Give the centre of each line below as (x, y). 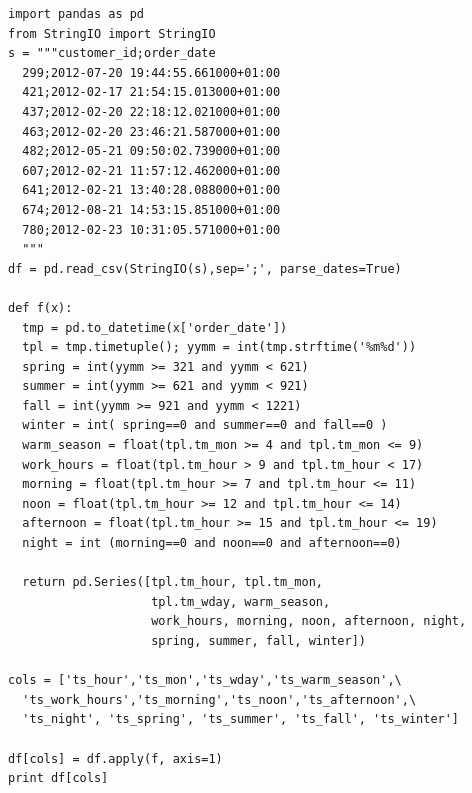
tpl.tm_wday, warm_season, (241, 601)
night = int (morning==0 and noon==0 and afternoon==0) (212, 543)
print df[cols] (58, 778)
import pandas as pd (76, 14)
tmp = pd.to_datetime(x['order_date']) (155, 327)
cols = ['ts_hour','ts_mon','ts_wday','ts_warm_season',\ (205, 680)
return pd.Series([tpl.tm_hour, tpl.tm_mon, (172, 582)
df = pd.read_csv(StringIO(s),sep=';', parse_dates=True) (205, 268)
